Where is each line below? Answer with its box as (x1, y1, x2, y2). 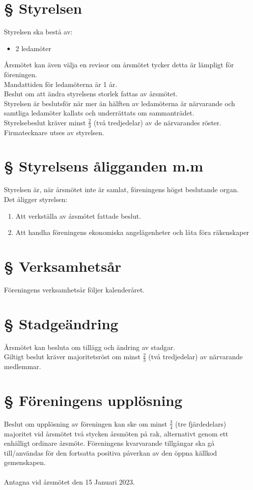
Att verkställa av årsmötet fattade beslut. (15, 210, 141, 221)
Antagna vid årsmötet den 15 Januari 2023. (4, 476, 135, 487)
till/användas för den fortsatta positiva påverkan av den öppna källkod (4, 447, 217, 458)
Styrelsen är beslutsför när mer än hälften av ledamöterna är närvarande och (4, 98, 235, 108)
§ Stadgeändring (4, 313, 118, 333)
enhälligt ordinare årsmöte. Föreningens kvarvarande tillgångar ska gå (4, 438, 215, 448)
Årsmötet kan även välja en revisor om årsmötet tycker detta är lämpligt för (4, 59, 234, 70)
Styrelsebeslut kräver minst (4, 117, 86, 127)
